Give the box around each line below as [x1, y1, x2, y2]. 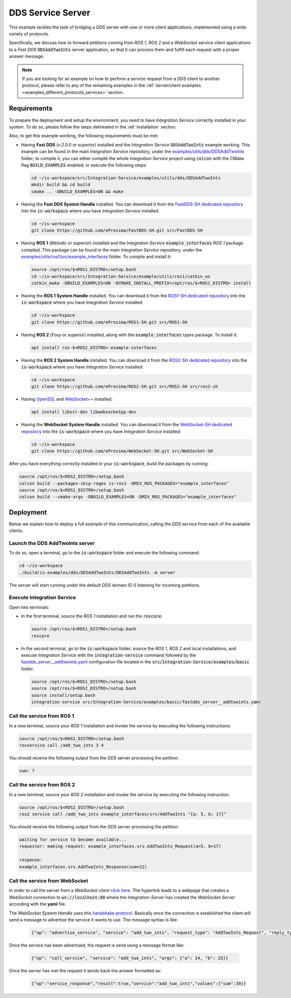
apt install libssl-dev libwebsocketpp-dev [31, 409, 137, 415]
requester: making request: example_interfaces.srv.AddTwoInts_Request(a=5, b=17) [19, 844, 222, 849]
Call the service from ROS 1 [9, 713, 75, 720]
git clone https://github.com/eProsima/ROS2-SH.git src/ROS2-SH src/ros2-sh [31, 384, 218, 389]
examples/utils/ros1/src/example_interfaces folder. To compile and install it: [21, 254, 172, 259]
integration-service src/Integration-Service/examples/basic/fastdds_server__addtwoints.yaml [31, 699, 262, 705]
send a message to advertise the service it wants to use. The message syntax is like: [9, 917, 178, 922]
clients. [9, 528, 24, 533]
